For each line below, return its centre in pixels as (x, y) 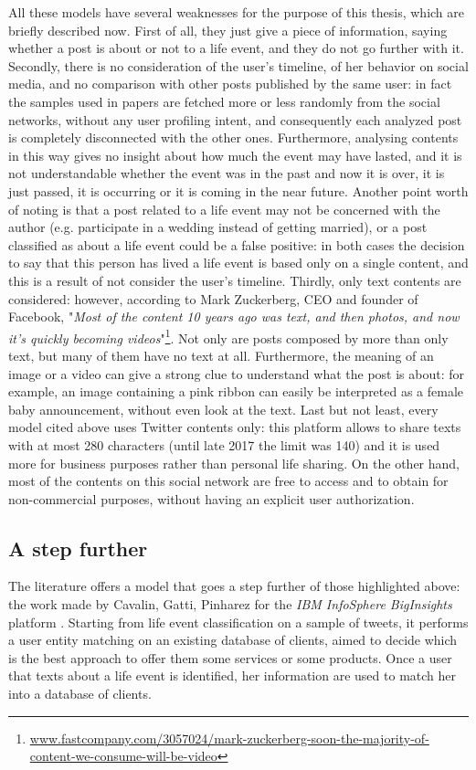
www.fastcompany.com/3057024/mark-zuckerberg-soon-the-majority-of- (229, 738)
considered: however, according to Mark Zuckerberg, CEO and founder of (213, 298)
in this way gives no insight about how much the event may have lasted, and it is (235, 155)
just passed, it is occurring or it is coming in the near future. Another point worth (238, 190)
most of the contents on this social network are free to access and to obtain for (228, 481)
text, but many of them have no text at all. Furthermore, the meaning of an (221, 355)
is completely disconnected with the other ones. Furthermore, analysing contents (233, 137)
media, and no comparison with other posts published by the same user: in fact (230, 84)
